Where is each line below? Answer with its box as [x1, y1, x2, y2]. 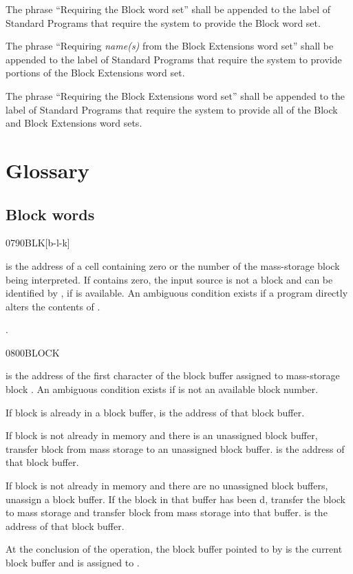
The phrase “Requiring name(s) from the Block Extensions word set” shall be [6, 39, 334, 53]
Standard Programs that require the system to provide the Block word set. [6, 15, 321, 30]
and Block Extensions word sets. [6, 116, 142, 130]
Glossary [6, 156, 89, 184]
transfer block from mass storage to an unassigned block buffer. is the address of [6, 441, 345, 456]
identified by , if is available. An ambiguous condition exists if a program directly [6, 286, 348, 300]
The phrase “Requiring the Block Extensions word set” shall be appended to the [6, 88, 345, 103]
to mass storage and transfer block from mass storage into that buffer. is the [6, 505, 328, 520]
